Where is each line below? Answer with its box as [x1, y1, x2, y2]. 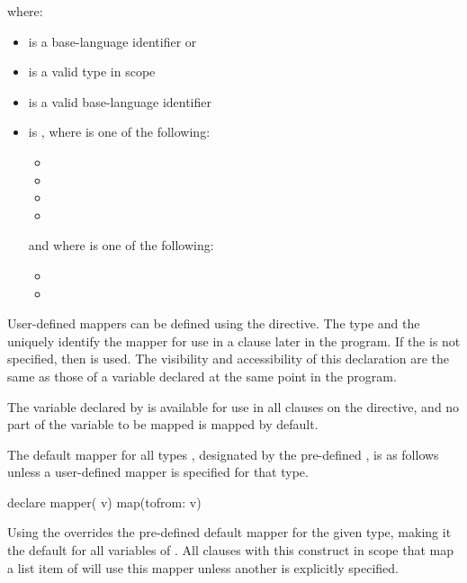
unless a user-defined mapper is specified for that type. [7, 462, 309, 481]
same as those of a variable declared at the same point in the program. [7, 366, 397, 385]
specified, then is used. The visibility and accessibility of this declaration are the [7, 349, 450, 368]
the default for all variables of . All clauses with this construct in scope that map [7, 541, 454, 560]
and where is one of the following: [28, 236, 214, 255]
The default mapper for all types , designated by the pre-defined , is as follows [7, 444, 439, 463]
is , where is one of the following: [28, 122, 211, 141]
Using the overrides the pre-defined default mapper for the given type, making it [7, 523, 452, 542]
